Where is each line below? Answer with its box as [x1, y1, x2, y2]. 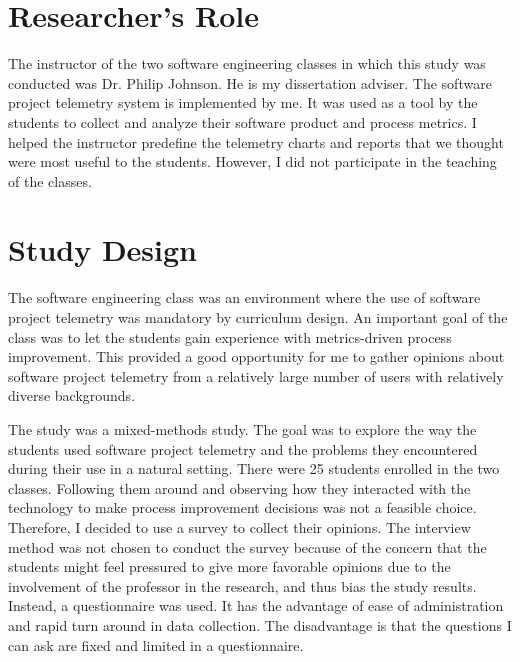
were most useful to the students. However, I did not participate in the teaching [8, 151, 497, 172]
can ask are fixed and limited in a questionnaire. [8, 634, 304, 655]
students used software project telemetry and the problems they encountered [8, 438, 478, 459]
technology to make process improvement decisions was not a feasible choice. [8, 497, 477, 518]
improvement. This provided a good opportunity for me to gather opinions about [8, 346, 505, 367]
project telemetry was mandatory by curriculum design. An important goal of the [8, 307, 508, 327]
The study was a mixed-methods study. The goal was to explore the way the [8, 418, 477, 439]
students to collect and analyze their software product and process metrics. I [8, 111, 477, 132]
